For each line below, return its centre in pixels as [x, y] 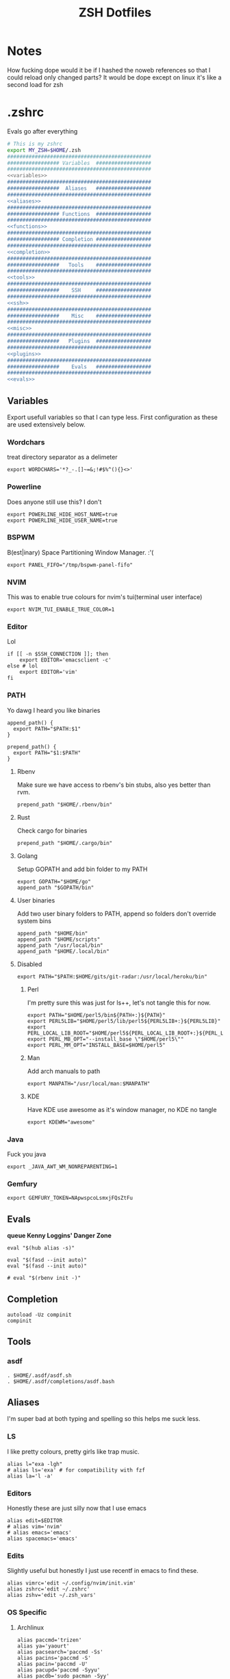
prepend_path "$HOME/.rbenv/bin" [65, 805]
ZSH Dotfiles [115, 13]
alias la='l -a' [30, 1476]
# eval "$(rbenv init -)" [44, 1278]
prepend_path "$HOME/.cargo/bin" [65, 843]
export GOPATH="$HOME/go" [54, 881]
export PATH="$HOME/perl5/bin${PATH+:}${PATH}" [96, 1015]
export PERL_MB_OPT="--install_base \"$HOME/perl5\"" [105, 1039]
